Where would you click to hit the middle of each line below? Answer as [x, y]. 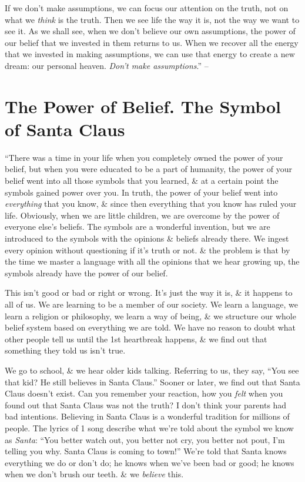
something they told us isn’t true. [65, 350]
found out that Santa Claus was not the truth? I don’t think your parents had [146, 405]
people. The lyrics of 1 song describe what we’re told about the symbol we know [149, 427]
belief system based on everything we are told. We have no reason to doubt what [150, 327]
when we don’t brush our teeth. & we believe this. [94, 474]
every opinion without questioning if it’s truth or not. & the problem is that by [148, 250]
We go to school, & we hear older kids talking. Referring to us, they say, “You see [152, 370]
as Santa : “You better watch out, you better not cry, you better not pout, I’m [145, 439]
